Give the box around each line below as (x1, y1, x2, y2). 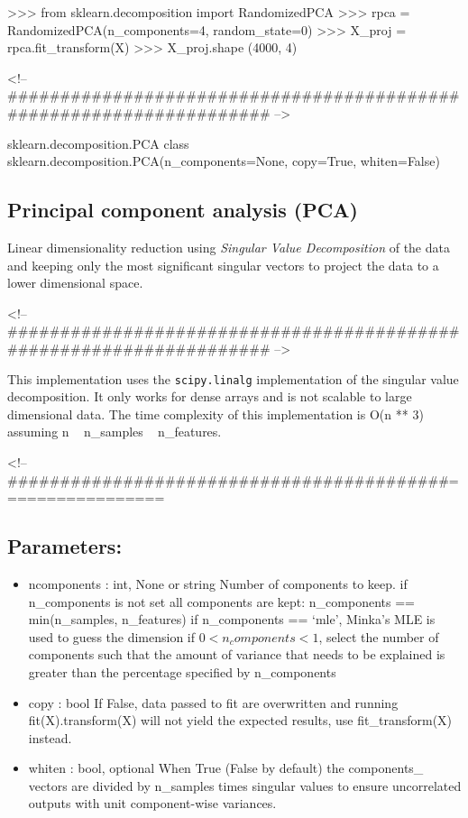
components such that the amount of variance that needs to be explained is (28, 645, 445, 664)
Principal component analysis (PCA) (7, 196, 358, 224)
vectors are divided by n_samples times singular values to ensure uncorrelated (28, 776, 462, 795)
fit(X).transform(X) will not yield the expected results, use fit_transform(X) (28, 711, 453, 730)
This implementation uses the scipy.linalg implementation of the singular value (7, 369, 459, 388)
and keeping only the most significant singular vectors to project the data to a (7, 255, 439, 274)
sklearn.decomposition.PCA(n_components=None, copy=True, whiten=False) (7, 152, 440, 170)
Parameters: (7, 532, 123, 560)
